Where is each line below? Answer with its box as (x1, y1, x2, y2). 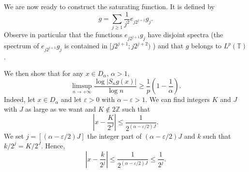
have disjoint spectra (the (147, 29, 223, 40)
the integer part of (87, 131, 142, 141)
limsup (72, 83, 92, 90)
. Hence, (41, 140, 65, 150)
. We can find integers (145, 94, 210, 104)
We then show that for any (4, 68, 84, 78)
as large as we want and (25, 103, 96, 114)
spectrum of (4, 41, 39, 51)
